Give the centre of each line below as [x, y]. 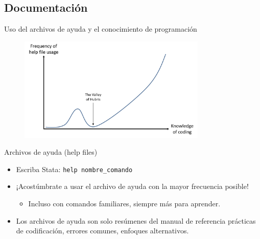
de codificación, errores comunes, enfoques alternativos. [102, 231]
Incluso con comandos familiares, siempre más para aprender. [124, 204]
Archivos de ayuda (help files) [51, 152]
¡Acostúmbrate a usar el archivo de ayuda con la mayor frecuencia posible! [132, 186]
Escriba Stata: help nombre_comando [74, 169]
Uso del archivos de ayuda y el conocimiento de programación [101, 29]
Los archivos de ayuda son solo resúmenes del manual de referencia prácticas [136, 220]
